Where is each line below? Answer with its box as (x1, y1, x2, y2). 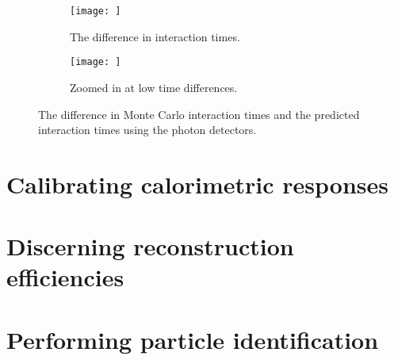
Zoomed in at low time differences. (70, 79, 238, 95)
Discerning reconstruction (6, 230, 294, 262)
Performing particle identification (6, 323, 379, 355)
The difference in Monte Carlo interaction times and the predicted (38, 105, 360, 122)
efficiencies (6, 261, 124, 293)
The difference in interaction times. (70, 28, 240, 44)
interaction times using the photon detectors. (38, 121, 257, 138)
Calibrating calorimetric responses (6, 167, 388, 200)
